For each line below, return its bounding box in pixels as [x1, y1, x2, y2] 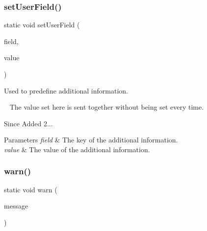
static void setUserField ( [4, 20, 80, 30]
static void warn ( [4, 184, 57, 194]
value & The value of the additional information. [4, 144, 150, 154]
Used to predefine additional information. [4, 85, 128, 95]
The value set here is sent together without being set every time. [9, 102, 204, 112]
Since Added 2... [4, 118, 53, 128]
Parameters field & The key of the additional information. [4, 135, 178, 145]
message [4, 201, 28, 211]
